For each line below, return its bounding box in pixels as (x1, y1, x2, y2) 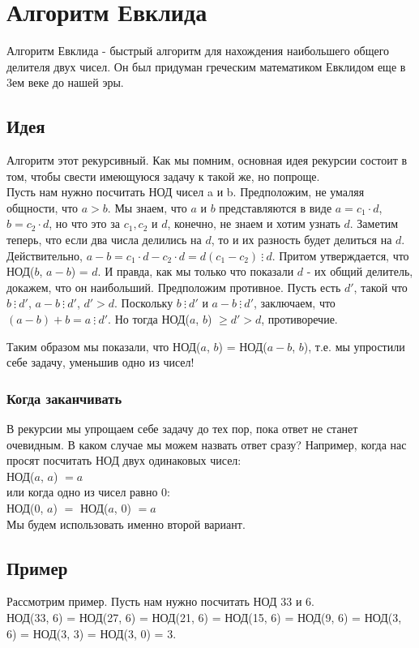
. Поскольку (114, 294, 173, 311)
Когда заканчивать (6, 388, 122, 408)
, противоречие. (261, 311, 338, 328)
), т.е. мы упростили (303, 337, 405, 354)
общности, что (6, 199, 79, 216)
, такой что (353, 278, 408, 295)
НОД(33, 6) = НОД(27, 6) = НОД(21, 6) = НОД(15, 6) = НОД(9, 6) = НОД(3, (6, 609, 402, 625)
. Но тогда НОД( (108, 311, 190, 328)
